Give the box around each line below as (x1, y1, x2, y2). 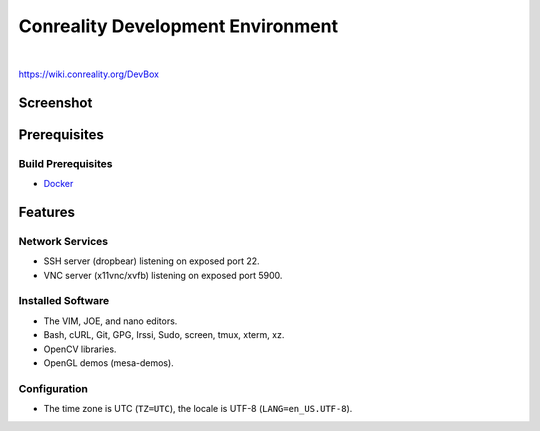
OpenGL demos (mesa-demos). (43, 356, 174, 369)
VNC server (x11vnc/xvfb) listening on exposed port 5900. (43, 269, 283, 281)
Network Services (18, 234, 109, 248)
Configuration (18, 381, 89, 395)
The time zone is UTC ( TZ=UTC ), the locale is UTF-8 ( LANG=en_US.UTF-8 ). (43, 403, 353, 415)
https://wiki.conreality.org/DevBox (18, 68, 160, 80)
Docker (43, 178, 74, 190)
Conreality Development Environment (18, 15, 339, 37)
